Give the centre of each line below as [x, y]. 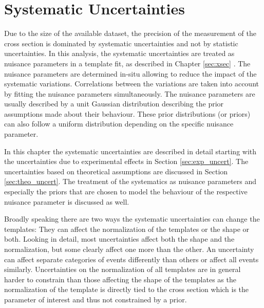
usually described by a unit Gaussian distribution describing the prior [114, 104]
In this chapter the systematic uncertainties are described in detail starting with [130, 151]
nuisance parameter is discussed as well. [67, 201]
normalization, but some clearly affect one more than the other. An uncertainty [129, 249]
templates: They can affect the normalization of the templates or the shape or [127, 229]
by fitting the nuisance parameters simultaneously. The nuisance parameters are [130, 93]
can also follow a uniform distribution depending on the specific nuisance [119, 124]
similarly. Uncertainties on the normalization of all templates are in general [122, 269]
